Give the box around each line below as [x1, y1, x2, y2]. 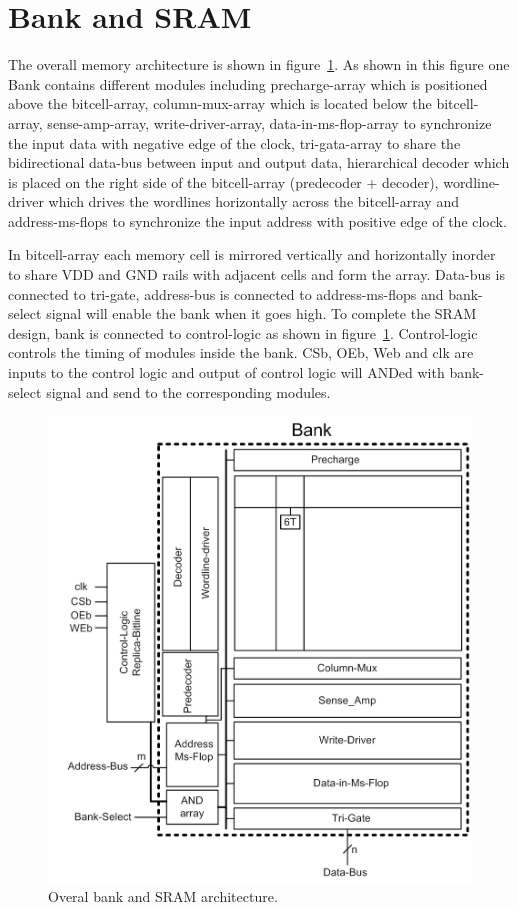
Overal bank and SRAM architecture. [48, 886, 278, 907]
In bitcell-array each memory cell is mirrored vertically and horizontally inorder [8, 244, 496, 265]
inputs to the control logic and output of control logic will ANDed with [8, 362, 445, 383]
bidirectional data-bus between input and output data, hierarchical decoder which [8, 152, 510, 173]
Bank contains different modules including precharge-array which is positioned [8, 73, 488, 94]
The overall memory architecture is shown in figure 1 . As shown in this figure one [8, 54, 510, 75]
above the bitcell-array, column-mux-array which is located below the [8, 93, 432, 114]
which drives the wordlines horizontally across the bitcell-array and [48, 191, 459, 212]
